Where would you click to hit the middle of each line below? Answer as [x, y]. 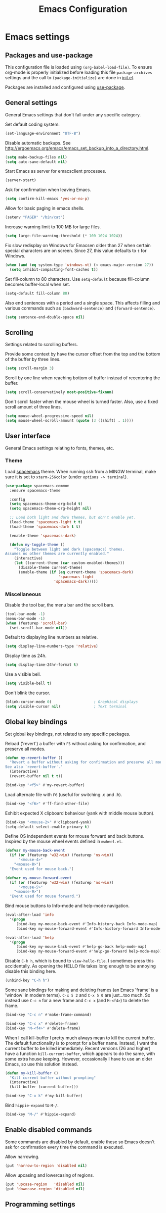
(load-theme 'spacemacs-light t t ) [46, 522]
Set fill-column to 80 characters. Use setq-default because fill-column [77, 279]
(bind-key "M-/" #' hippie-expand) [41, 1114]
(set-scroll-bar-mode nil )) [39, 628]
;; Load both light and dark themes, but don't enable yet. [73, 518]
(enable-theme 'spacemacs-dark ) [43, 536]
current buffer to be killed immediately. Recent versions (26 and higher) [78, 1048]
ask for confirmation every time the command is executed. [65, 1147]
